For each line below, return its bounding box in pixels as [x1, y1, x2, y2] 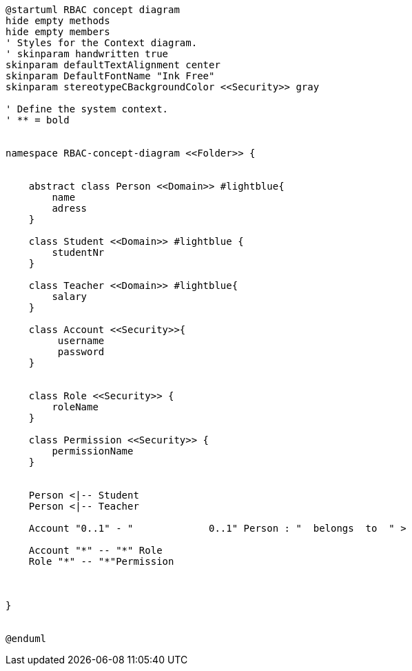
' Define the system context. [6, 103, 169, 114]
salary [52, 291, 87, 302]
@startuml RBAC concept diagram [6, 4, 180, 15]
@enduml [6, 633, 47, 644]
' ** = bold [6, 114, 70, 126]
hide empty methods [6, 15, 110, 26]
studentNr [52, 247, 105, 258]
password [57, 346, 105, 357]
